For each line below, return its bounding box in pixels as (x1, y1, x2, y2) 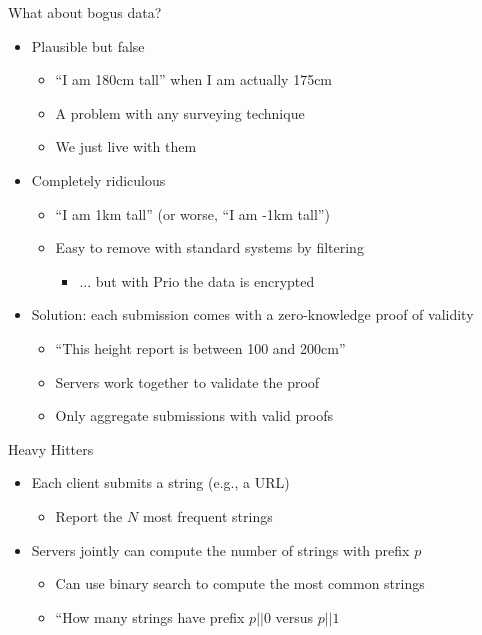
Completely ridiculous (31, 169, 166, 190)
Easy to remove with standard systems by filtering (55, 237, 364, 258)
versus (275, 606, 314, 627)
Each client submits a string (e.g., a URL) (31, 472, 290, 493)
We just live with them (55, 136, 197, 157)
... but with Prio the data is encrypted (79, 270, 315, 291)
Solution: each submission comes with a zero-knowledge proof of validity (31, 304, 474, 325)
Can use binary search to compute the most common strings (55, 573, 425, 594)
